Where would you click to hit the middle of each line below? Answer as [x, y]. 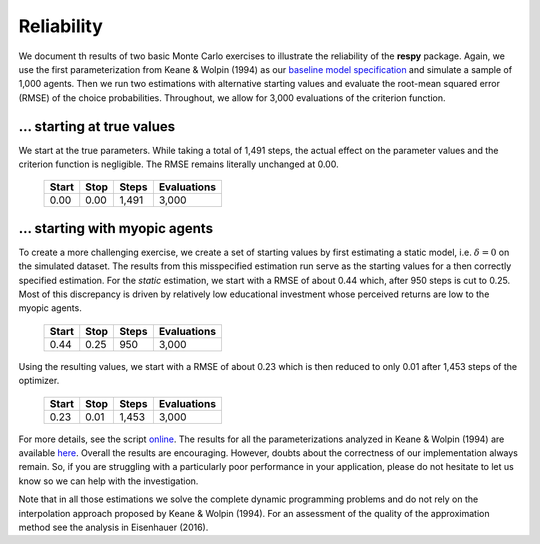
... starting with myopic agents [116, 228]
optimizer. [39, 381]
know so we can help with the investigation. [108, 481]
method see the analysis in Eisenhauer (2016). [113, 527]
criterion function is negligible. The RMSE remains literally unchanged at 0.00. [178, 164]
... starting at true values [97, 126]
